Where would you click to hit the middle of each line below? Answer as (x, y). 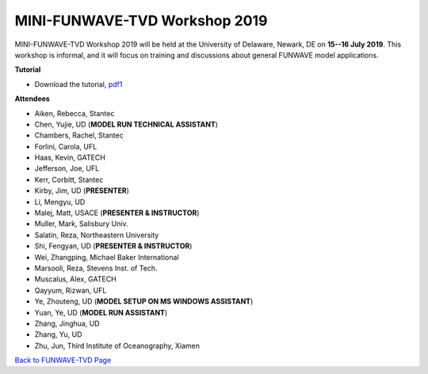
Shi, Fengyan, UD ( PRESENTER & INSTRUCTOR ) (113, 246)
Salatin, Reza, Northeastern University (97, 235)
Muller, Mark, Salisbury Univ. (81, 224)
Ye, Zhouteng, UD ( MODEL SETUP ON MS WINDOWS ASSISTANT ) (144, 301)
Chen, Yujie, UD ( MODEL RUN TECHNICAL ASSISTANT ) (126, 124)
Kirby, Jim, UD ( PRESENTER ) (82, 191)
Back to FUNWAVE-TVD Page (63, 361)
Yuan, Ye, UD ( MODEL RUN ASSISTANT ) (101, 312)
